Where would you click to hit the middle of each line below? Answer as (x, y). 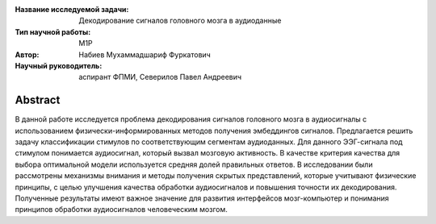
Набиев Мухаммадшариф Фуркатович (145, 54)
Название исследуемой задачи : (72, 9)
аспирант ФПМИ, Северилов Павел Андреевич (160, 77)
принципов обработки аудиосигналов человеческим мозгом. (121, 209)
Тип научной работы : (53, 31)
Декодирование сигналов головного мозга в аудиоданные (180, 21)
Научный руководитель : (59, 65)
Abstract (38, 100)
